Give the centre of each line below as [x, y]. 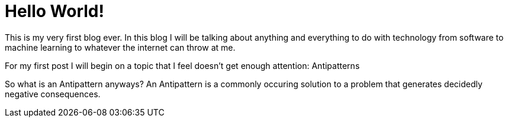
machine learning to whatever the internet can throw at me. [120, 47]
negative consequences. [53, 94]
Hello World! [54, 11]
